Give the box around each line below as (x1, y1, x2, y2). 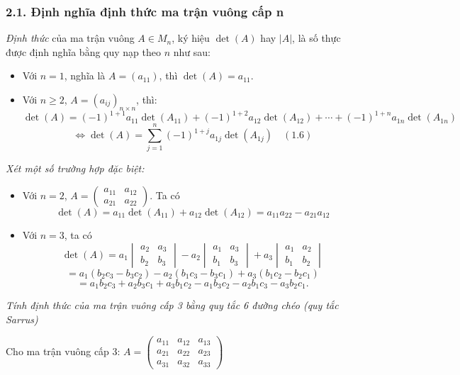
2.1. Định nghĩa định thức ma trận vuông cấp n (6, 2, 284, 20)
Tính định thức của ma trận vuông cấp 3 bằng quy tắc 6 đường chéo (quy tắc (6, 298, 339, 313)
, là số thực (292, 30, 341, 45)
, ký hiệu (172, 30, 210, 45)
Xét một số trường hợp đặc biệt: (6, 161, 145, 176)
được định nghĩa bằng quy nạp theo (6, 44, 162, 59)
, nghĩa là (64, 68, 106, 83)
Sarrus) (6, 311, 38, 326)
